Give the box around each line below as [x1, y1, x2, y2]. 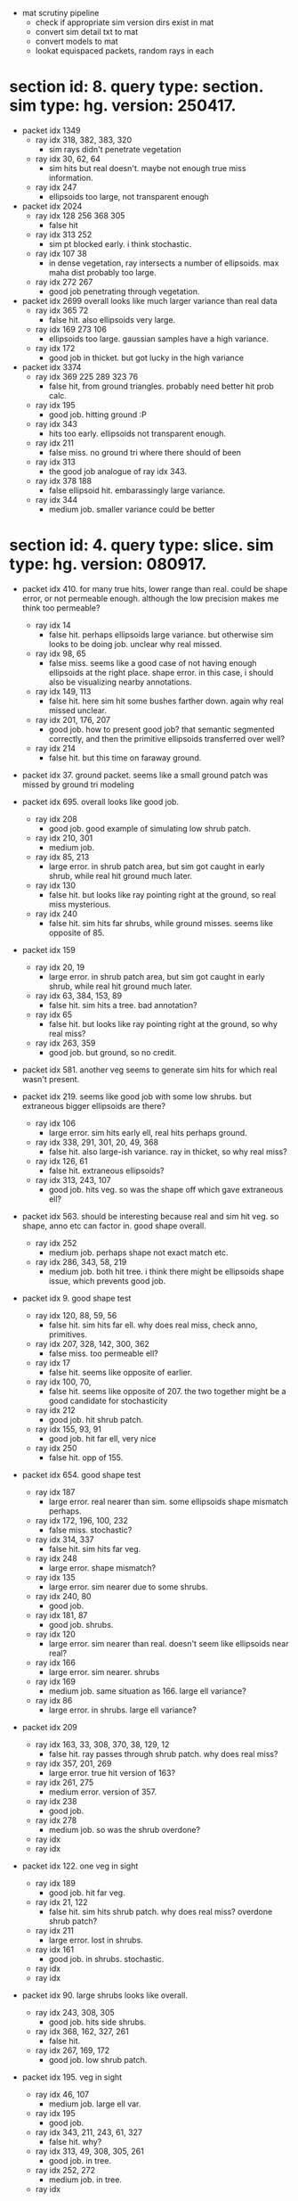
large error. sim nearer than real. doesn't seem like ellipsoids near [48, 1638, 289, 1648]
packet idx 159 [21, 944, 76, 955]
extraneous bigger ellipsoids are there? [21, 1100, 166, 1111]
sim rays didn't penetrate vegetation [48, 144, 182, 154]
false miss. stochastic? [48, 1524, 133, 1535]
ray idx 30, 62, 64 [35, 153, 101, 164]
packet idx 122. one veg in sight [21, 1860, 139, 1871]
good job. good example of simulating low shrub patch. [48, 823, 251, 834]
